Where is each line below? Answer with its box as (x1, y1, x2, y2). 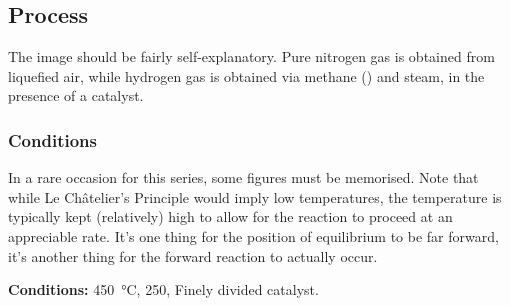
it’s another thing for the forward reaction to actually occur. (8, 245, 378, 266)
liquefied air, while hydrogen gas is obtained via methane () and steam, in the (8, 65, 485, 86)
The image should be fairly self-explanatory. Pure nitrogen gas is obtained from (8, 46, 495, 67)
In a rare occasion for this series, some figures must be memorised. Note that (8, 167, 479, 188)
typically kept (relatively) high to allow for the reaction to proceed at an (8, 206, 453, 227)
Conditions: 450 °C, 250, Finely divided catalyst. (8, 279, 319, 300)
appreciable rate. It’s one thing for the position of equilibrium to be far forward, (8, 225, 499, 246)
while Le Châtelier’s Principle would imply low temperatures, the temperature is (8, 186, 502, 207)
